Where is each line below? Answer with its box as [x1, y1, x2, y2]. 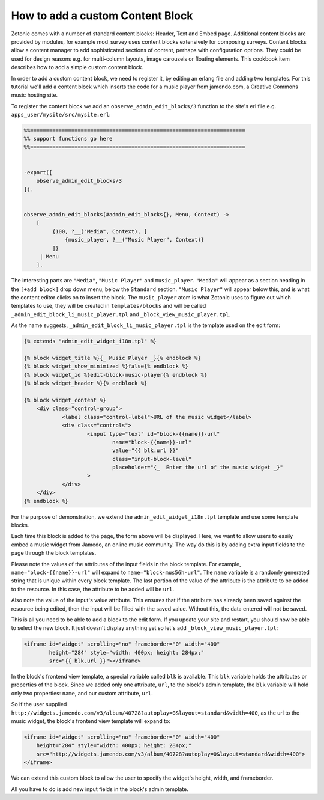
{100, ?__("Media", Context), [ [52, 228, 148, 234]
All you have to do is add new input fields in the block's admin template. [11, 785, 188, 793]
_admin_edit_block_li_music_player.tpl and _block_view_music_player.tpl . [11, 310, 231, 318]
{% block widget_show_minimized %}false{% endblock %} [23, 363, 188, 370]
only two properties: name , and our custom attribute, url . [11, 689, 153, 697]
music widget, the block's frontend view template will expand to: [11, 718, 170, 725]
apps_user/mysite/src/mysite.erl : [11, 111, 111, 118]
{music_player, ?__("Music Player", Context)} [65, 236, 205, 243]
